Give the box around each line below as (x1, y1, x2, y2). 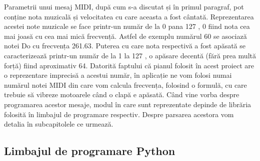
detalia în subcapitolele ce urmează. (4, 119, 113, 129)
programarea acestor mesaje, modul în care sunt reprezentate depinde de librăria (4, 99, 251, 109)
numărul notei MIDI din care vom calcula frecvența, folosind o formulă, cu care (4, 79, 247, 90)
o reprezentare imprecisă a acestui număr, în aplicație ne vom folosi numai (4, 70, 232, 80)
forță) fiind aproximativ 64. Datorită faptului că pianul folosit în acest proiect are (4, 60, 254, 70)
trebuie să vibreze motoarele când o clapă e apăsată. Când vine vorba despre (4, 89, 239, 100)
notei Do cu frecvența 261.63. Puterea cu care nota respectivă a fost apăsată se (4, 40, 246, 51)
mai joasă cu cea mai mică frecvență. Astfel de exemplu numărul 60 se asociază (4, 30, 247, 41)
